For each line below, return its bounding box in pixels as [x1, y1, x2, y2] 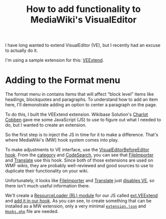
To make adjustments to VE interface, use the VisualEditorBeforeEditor [5, 147, 150, 153]
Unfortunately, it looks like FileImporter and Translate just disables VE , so [5, 178, 155, 184]
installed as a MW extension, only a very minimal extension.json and [5, 203, 146, 209]
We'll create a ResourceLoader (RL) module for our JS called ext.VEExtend [5, 193, 158, 199]
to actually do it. [5, 47, 38, 53]
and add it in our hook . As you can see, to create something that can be [5, 198, 152, 204]
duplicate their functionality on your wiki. [5, 168, 89, 174]
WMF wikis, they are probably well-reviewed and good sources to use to [5, 163, 154, 169]
